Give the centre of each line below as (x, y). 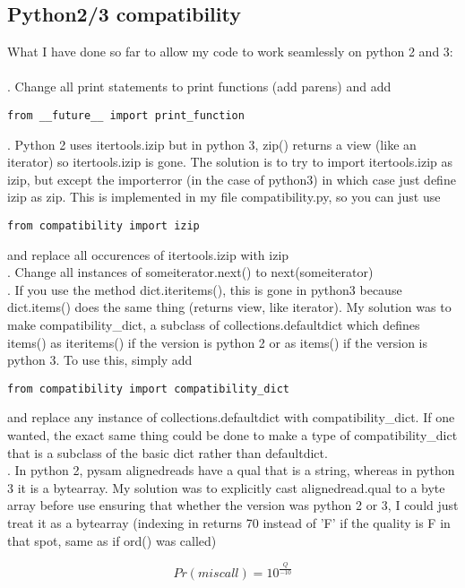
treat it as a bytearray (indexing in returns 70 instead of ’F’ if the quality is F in (229, 523)
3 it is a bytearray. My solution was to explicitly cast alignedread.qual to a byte (226, 487)
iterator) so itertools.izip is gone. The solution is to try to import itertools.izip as (230, 162)
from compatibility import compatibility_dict (148, 389)
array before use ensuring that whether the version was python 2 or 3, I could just (233, 505)
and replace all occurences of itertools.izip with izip (148, 254)
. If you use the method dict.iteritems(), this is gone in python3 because (205, 289)
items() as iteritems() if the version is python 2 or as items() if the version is (218, 342)
